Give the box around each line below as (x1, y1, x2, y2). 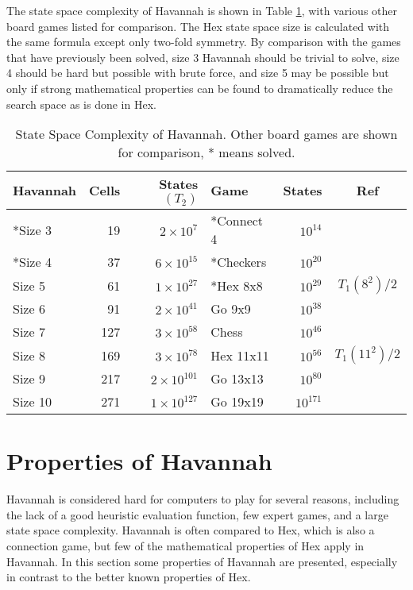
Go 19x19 (210, 392, 264, 411)
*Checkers (210, 253, 267, 272)
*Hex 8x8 (210, 276, 263, 295)
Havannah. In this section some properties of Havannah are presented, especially (6, 553, 398, 569)
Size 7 (13, 322, 45, 341)
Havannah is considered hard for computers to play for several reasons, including (6, 491, 399, 507)
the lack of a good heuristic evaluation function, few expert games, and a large (6, 506, 388, 523)
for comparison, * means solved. (118, 143, 295, 162)
